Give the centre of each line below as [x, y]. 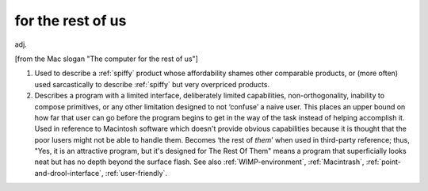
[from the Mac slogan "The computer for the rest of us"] [106, 59]
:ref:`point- [384, 162]
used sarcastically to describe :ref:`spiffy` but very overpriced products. [152, 84]
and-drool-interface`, [69, 173]
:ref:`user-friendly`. [136, 173]
